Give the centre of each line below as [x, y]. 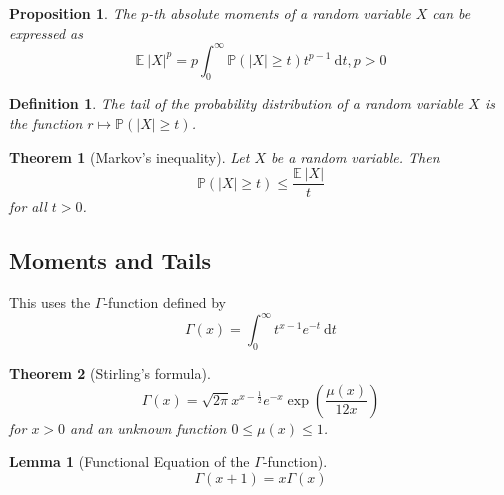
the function [46, 123]
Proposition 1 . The [73, 13]
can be [451, 13]
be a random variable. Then [355, 156]
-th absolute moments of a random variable [279, 13]
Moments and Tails [110, 260]
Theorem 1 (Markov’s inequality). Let [129, 156]
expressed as [46, 32]
